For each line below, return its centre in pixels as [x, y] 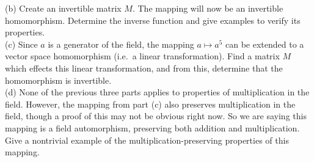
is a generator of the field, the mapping [121, 44]
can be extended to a [265, 44]
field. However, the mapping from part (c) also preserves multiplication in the [150, 104]
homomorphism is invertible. [58, 80]
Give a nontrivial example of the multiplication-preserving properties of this [147, 140]
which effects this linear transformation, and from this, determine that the [144, 68]
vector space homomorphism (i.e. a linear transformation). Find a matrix [142, 56]
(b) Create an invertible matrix [63, 8]
